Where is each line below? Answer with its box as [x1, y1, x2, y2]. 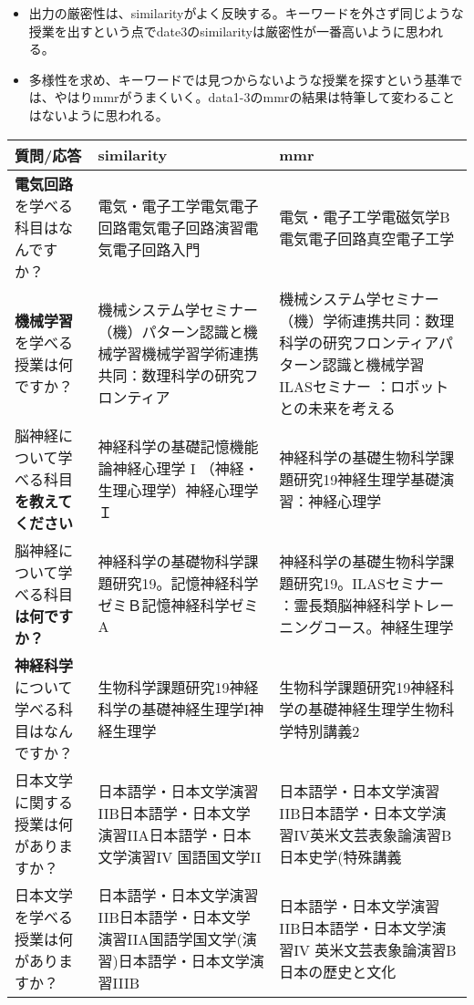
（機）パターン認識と [98, 320, 243, 342]
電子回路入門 [112, 238, 201, 260]
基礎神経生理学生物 [308, 698, 440, 720]
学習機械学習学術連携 [112, 342, 259, 364]
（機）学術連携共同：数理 [279, 309, 455, 331]
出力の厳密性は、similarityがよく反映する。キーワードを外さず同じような [28, 4, 464, 22]
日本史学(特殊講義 [279, 845, 402, 867]
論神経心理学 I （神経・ [98, 457, 259, 479]
